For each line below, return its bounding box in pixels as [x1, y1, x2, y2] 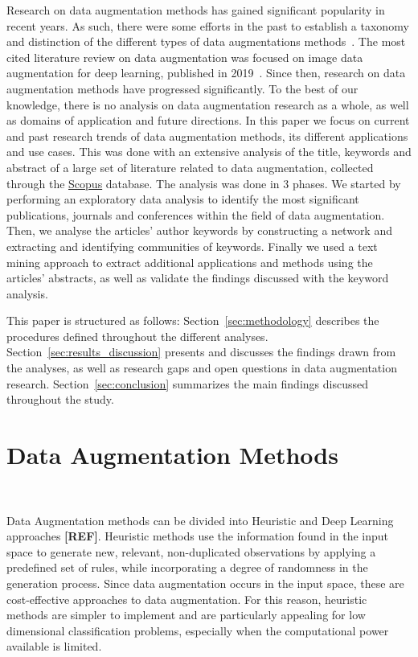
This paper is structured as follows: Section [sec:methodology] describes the [6, 312, 379, 329]
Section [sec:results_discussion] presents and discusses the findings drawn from [6, 343, 396, 360]
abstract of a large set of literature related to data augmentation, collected [6, 158, 374, 175]
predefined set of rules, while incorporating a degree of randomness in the [6, 559, 368, 576]
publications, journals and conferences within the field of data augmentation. [6, 206, 385, 223]
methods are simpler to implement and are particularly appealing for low [6, 606, 366, 623]
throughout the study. [6, 391, 114, 408]
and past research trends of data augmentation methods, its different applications [6, 127, 408, 144]
